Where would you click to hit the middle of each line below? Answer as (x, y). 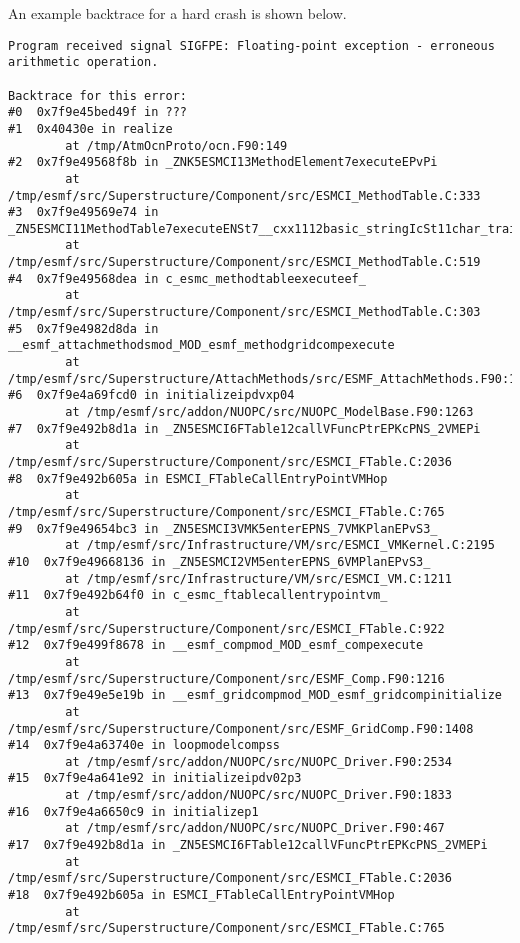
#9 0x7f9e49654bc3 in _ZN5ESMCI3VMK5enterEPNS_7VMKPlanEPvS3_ (223, 528)
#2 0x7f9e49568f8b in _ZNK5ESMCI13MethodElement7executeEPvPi (223, 162)
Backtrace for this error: (97, 95)
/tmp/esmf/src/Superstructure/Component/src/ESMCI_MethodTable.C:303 (244, 312)
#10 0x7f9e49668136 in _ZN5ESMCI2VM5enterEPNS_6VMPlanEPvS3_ (219, 561)
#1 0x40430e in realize (90, 128)
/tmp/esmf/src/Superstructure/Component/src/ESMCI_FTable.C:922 (226, 628)
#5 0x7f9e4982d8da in (83, 328)
